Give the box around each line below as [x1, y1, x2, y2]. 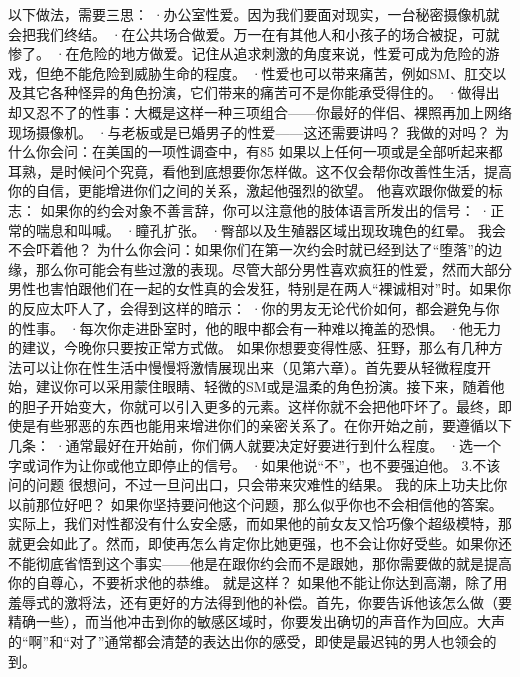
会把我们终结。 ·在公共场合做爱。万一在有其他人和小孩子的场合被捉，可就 [8, 23, 500, 44]
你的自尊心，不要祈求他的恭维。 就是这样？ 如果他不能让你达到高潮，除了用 [8, 572, 508, 593]
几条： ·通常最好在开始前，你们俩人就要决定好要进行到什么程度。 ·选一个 [8, 435, 502, 456]
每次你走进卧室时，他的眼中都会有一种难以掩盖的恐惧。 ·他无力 [79, 317, 502, 338]
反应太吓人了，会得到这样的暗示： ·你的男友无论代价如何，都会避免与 [21, 297, 486, 318]
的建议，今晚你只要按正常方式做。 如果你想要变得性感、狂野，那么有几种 [8, 337, 489, 358]
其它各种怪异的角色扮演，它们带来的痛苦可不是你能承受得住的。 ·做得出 [21, 82, 500, 103]
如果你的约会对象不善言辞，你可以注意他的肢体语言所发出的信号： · [40, 199, 491, 220]
